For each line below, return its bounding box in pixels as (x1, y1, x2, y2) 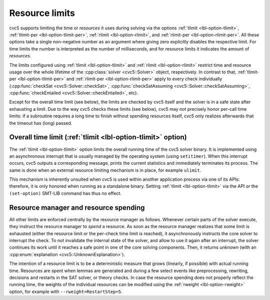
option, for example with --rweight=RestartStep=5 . (9, 289, 122, 295)
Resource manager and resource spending (9, 203, 145, 212)
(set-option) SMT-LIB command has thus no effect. (9, 190, 122, 196)
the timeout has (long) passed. (9, 120, 72, 126)
